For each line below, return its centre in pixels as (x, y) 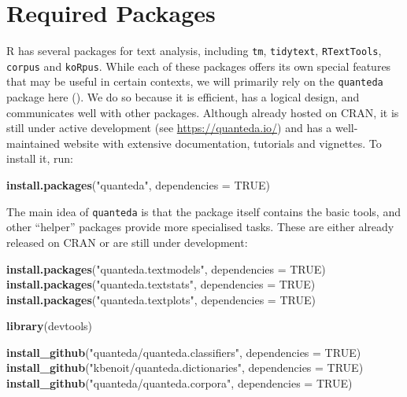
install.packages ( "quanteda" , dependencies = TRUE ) (138, 185)
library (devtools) (50, 326)
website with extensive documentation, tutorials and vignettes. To (222, 143)
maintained (33, 143)
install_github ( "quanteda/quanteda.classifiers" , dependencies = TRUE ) (184, 352)
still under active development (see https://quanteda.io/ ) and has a (169, 128)
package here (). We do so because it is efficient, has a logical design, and (183, 97)
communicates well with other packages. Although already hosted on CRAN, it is (203, 112)
